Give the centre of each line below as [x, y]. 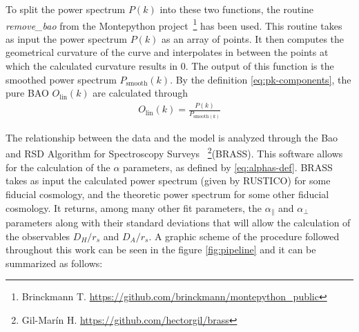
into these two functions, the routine [237, 9]
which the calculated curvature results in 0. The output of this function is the [170, 66]
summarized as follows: [54, 263]
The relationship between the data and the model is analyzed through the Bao [172, 137]
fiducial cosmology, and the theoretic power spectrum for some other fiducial [167, 194]
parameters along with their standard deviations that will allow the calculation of [178, 222]
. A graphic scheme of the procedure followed [244, 236]
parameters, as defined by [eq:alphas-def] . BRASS [228, 167]
